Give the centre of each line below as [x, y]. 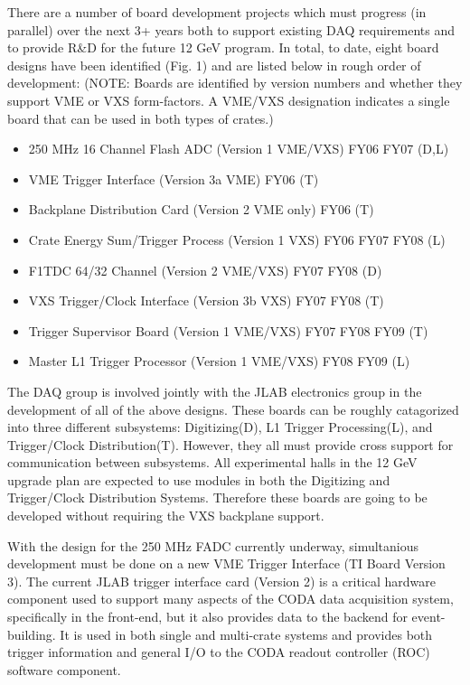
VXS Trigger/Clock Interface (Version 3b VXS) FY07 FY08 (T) [206, 300]
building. [32, 634]
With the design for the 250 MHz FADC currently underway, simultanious [213, 545]
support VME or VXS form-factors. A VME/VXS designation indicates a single [229, 100]
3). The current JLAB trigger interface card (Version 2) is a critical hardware [221, 581]
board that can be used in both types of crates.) [141, 118]
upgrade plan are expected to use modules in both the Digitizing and [199, 479]
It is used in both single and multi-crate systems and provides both [246, 634]
